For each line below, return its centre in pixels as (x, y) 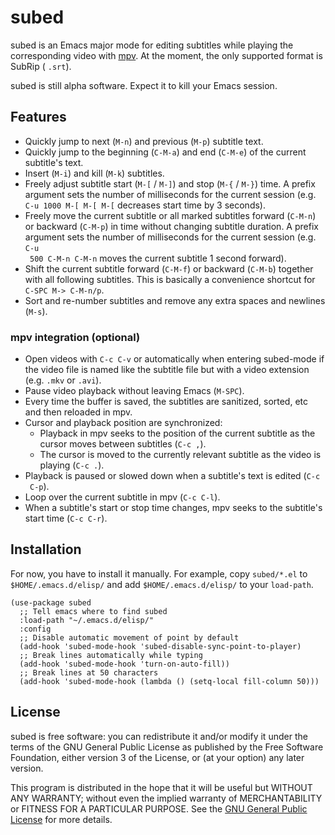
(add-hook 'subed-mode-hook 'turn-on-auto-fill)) (124, 664)
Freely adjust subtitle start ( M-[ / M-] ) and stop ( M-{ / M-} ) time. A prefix (170, 183)
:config (35, 629)
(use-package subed (51, 602)
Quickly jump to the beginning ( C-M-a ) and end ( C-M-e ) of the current (165, 152)
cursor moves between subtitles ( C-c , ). (123, 444)
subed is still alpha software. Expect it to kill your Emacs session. (144, 85)
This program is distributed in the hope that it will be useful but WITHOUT (161, 787)
